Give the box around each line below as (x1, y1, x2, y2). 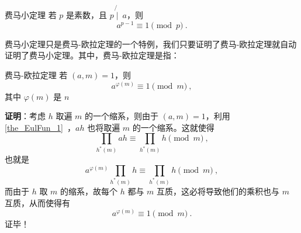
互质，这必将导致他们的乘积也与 (157, 185, 280, 197)
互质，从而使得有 (5, 196, 70, 208)
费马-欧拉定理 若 (5, 69, 68, 81)
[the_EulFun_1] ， (5, 121, 75, 133)
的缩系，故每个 (60, 185, 118, 197)
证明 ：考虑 (5, 110, 46, 122)
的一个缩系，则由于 (85, 110, 159, 122)
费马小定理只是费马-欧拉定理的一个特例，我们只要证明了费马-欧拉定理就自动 (5, 37, 297, 50)
